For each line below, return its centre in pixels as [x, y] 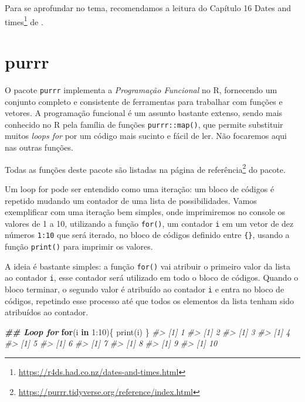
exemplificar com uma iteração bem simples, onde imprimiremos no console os [145, 212]
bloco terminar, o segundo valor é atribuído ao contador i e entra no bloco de [145, 289]
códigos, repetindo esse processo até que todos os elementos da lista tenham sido [150, 300]
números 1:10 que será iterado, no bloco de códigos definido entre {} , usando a [147, 235]
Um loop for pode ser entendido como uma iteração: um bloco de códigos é [140, 188]
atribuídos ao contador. [47, 312]
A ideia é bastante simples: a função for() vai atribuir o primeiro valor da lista [148, 266]
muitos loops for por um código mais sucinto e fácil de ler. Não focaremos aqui [146, 136]
